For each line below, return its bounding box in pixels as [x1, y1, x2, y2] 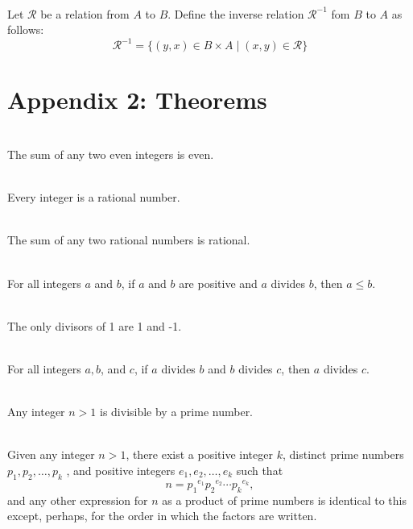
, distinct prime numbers [282, 446, 404, 463]
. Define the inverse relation [167, 5, 304, 22]
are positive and [179, 274, 258, 291]
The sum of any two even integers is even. [7, 146, 214, 162]
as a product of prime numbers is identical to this [162, 491, 407, 508]
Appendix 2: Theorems [7, 83, 267, 116]
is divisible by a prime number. [99, 403, 254, 420]
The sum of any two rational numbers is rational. [7, 231, 250, 248]
